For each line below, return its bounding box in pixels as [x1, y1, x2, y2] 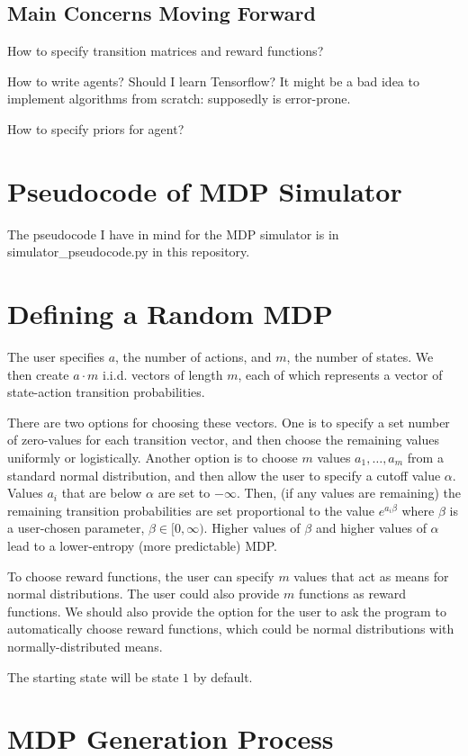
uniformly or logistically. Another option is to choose [7, 447, 298, 466]
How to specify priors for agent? [7, 119, 184, 138]
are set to [157, 483, 211, 502]
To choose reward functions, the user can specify [7, 566, 274, 585]
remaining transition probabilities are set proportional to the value [7, 500, 375, 519]
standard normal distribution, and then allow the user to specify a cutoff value [7, 465, 441, 484]
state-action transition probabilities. [7, 382, 205, 401]
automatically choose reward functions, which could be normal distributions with [7, 619, 454, 638]
